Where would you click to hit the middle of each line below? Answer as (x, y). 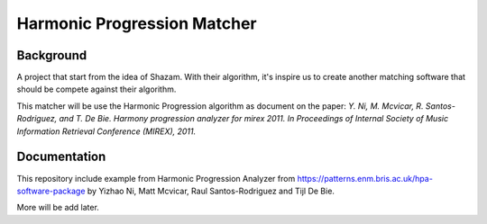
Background (52, 55)
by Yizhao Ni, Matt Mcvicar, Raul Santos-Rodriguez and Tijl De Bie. (211, 191)
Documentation (61, 157)
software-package (51, 191)
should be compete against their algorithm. (96, 89)
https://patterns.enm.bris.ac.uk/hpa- (365, 178)
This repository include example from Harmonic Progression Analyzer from (156, 178)
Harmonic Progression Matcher (137, 23)
